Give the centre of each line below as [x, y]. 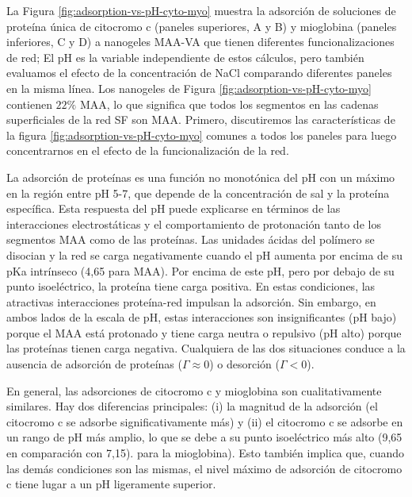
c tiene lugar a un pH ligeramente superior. [111, 484]
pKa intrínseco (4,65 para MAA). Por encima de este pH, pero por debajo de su [200, 270]
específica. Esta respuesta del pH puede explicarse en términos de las [174, 208]
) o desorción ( [244, 364]
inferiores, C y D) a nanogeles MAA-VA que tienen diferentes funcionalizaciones [200, 42]
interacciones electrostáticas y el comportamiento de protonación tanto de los [194, 223]
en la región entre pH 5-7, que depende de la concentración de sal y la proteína [198, 193]
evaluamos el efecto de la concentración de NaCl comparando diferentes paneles [199, 73]
